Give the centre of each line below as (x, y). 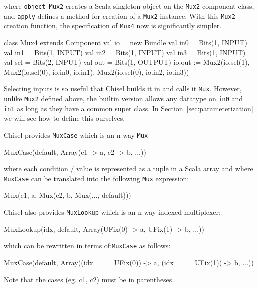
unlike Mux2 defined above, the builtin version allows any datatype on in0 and (124, 98)
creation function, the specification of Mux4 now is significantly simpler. (113, 26)
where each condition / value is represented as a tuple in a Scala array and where (129, 168)
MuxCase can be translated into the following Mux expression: (97, 178)
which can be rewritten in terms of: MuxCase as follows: (87, 245)
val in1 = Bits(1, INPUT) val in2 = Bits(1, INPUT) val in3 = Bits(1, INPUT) (125, 52)
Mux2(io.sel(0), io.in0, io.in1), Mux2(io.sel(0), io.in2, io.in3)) (97, 72)
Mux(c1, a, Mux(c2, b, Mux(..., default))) (68, 195)
